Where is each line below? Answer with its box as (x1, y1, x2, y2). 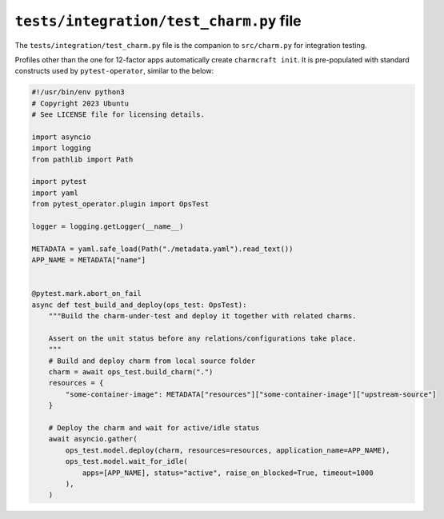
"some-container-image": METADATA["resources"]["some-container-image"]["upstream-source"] (65, 389, 437, 399)
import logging (31, 144, 91, 153)
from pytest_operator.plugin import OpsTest (31, 200, 210, 209)
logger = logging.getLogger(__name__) (31, 222, 184, 231)
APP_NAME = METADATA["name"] (31, 256, 146, 265)
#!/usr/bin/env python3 (31, 88, 126, 97)
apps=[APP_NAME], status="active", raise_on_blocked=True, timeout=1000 (82, 468, 374, 477)
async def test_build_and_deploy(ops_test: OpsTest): (31, 300, 247, 309)
